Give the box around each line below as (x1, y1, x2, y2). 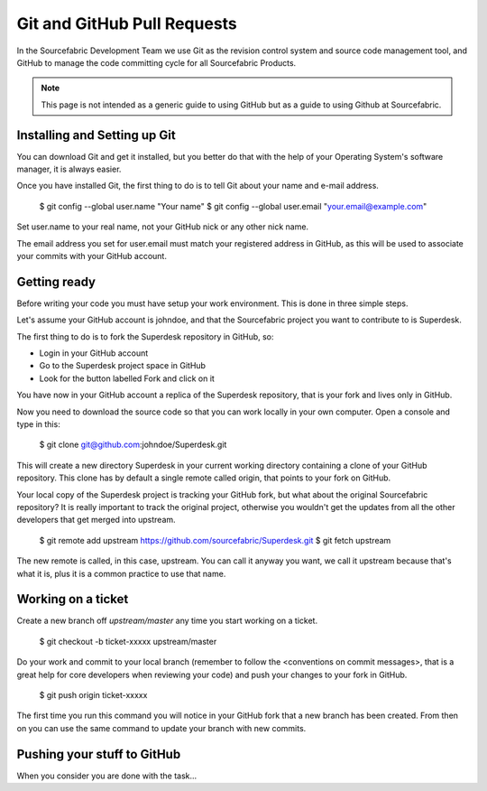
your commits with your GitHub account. (16, 250, 167, 261)
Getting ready (16, 274, 96, 289)
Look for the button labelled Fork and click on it (39, 373, 216, 384)
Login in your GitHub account (39, 348, 149, 358)
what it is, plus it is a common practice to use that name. (16, 568, 226, 579)
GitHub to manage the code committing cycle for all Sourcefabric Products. (16, 57, 297, 68)
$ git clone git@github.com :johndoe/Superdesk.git (39, 439, 227, 451)
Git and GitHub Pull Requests (16, 14, 238, 33)
